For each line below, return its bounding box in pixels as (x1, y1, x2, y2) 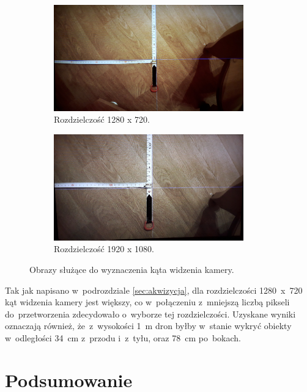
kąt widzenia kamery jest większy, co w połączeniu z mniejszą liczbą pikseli (5, 296, 290, 308)
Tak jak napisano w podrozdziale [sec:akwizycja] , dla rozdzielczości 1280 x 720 (5, 283, 303, 296)
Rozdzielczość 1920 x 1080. (54, 242, 154, 255)
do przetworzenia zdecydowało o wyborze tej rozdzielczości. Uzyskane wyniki (5, 307, 296, 320)
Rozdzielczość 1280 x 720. (54, 113, 150, 126)
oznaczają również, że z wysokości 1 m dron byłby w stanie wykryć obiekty (5, 319, 292, 332)
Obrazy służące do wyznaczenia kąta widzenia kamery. (29, 263, 234, 276)
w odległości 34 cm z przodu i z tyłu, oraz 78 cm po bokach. (5, 332, 241, 344)
